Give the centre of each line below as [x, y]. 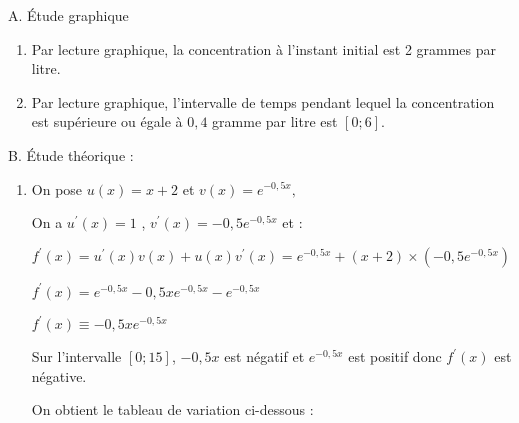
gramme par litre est [275, 121]
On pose [57, 188]
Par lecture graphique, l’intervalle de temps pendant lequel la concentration [263, 101]
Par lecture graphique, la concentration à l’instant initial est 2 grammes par [264, 48]
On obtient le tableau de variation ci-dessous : [172, 409]
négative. [59, 375]
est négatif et [264, 356]
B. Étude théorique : [71, 154]
